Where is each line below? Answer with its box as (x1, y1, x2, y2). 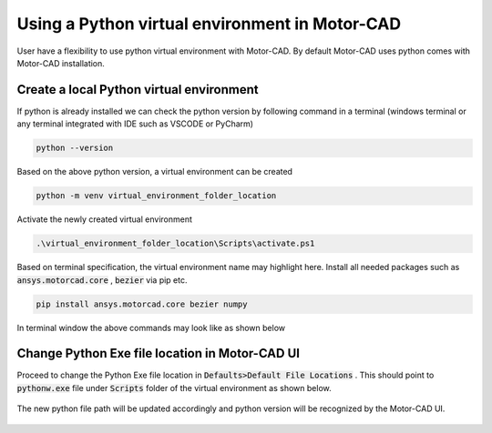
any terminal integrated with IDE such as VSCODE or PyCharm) (16, 118, 254, 129)
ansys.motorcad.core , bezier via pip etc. (16, 274, 188, 286)
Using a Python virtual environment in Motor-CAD (16, 14, 401, 34)
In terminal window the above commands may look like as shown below (16, 322, 286, 333)
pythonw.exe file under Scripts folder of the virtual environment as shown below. (16, 382, 332, 393)
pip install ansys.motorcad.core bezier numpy (36, 298, 248, 309)
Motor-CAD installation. (16, 57, 105, 68)
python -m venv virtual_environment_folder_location (36, 191, 277, 201)
